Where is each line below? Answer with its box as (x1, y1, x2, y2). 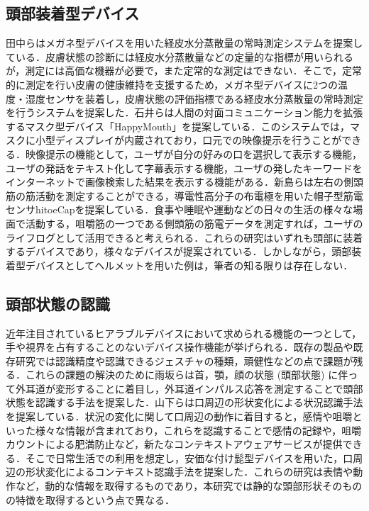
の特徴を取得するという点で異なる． (6, 492, 175, 507)
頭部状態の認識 (6, 292, 110, 314)
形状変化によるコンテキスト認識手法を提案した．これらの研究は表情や (25, 464, 353, 479)
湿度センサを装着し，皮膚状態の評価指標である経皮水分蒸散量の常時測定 (25, 91, 363, 106)
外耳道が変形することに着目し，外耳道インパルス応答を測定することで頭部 (15, 381, 363, 395)
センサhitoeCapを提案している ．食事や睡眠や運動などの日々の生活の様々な (6, 202, 353, 217)
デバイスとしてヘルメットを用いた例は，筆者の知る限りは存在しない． (25, 257, 353, 272)
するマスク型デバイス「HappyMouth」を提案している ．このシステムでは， (6, 118, 351, 133)
